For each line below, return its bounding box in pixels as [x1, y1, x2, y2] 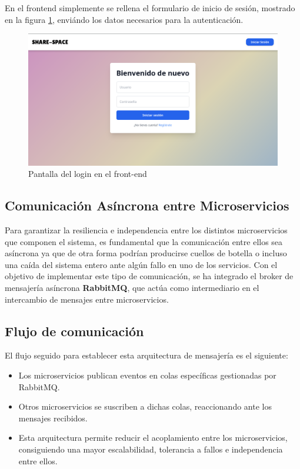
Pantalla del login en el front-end [28, 168, 147, 180]
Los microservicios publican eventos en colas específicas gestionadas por [18, 369, 276, 381]
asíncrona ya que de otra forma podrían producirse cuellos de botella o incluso [5, 247, 287, 259]
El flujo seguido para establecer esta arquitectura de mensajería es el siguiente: [5, 349, 288, 361]
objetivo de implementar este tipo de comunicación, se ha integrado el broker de [5, 270, 294, 282]
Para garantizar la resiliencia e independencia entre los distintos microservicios [5, 224, 288, 236]
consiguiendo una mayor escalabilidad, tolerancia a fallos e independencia [18, 443, 283, 455]
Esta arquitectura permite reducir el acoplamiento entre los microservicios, [18, 431, 288, 444]
